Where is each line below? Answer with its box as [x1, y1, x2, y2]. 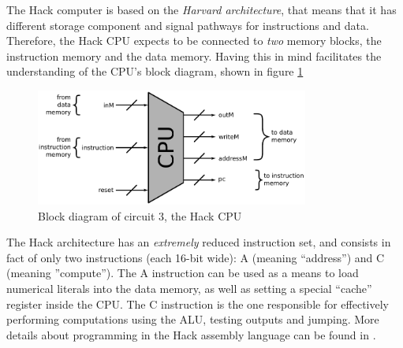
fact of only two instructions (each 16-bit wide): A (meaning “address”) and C [6, 249, 385, 265]
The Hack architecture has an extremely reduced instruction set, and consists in [6, 234, 391, 250]
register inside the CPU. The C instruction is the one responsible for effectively [6, 295, 389, 312]
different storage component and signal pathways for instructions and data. [6, 17, 369, 33]
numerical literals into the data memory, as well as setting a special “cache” [6, 280, 372, 296]
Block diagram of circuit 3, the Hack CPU [38, 207, 242, 224]
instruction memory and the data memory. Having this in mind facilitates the [6, 47, 382, 64]
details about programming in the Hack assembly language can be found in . [6, 326, 376, 342]
